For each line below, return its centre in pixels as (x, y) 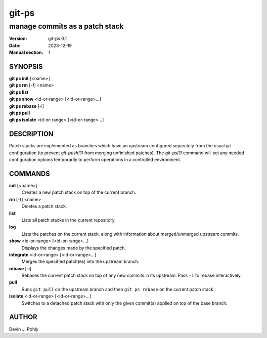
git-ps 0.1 (57, 39)
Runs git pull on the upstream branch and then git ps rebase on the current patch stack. (118, 289)
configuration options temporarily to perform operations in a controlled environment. (95, 160)
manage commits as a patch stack (66, 26)
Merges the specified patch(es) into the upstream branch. (80, 261)
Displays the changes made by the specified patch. (74, 248)
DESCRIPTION (31, 134)
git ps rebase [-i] (27, 106)
